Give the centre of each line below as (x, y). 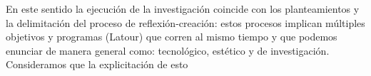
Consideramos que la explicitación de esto (97, 64)
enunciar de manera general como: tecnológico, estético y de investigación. (168, 50)
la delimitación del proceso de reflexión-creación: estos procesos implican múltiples (185, 22)
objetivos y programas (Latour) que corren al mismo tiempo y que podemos (172, 37)
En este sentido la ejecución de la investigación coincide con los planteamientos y (183, 9)
